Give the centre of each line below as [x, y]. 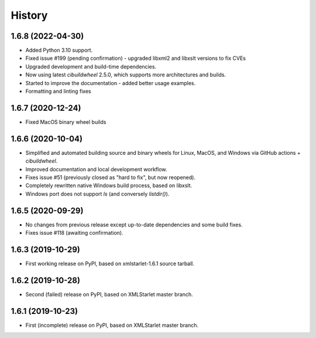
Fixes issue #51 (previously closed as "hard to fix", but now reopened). [111, 177]
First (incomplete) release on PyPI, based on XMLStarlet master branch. [112, 325]
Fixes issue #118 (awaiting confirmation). [74, 233]
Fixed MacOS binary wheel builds [66, 122]
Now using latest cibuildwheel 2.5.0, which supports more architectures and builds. [126, 75]
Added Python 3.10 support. [59, 50]
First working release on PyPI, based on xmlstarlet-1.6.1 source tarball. [110, 263]
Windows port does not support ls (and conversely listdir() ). [97, 194]
